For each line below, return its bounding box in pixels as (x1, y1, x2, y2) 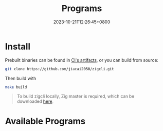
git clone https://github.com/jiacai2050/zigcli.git (5, 66, 114, 71)
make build (5, 84, 27, 90)
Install (5, 41, 31, 52)
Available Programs (5, 115, 86, 127)
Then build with (5, 75, 36, 81)
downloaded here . (17, 98, 54, 104)
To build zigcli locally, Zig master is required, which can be (17, 93, 135, 99)
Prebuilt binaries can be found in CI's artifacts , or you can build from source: (5, 57, 159, 63)
